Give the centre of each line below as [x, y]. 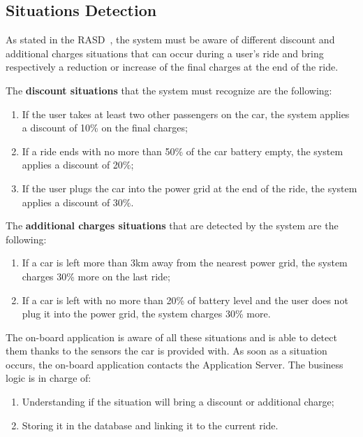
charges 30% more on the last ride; [96, 276]
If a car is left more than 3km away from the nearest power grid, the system [185, 263]
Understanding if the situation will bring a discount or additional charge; [178, 402]
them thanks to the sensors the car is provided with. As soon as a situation [166, 351]
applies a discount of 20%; [78, 165]
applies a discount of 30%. [78, 202]
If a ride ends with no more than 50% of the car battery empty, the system [183, 151]
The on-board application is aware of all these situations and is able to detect [171, 337]
